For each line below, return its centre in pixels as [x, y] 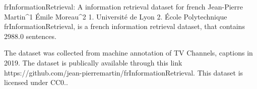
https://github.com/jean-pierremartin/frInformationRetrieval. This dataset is [124, 72]
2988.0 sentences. [30, 36]
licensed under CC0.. [36, 82]
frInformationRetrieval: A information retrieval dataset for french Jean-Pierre [123, 6]
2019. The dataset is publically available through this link [93, 62]
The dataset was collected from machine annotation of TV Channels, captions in [128, 53]
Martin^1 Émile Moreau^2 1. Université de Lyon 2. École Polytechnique [116, 16]
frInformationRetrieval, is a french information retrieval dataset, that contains [124, 26]
